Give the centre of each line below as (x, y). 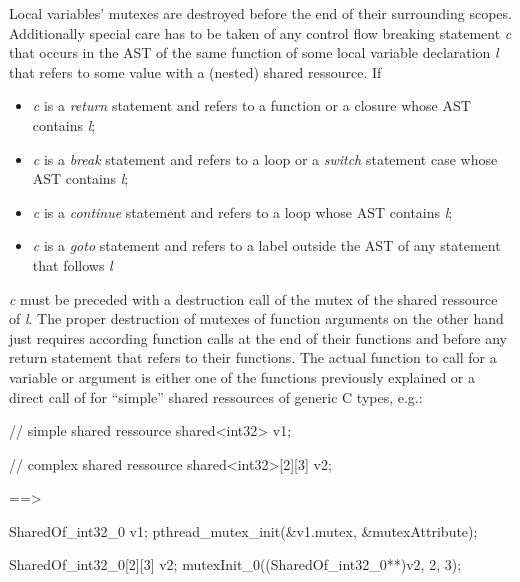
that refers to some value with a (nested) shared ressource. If (195, 71)
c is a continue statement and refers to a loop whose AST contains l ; (242, 211)
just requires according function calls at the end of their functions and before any (258, 337)
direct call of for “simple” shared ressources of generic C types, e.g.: (216, 396)
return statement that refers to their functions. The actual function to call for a (253, 357)
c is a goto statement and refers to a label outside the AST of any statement (266, 245)
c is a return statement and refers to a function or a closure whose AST (251, 105)
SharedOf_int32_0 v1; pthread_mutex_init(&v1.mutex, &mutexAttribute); (243, 530)
